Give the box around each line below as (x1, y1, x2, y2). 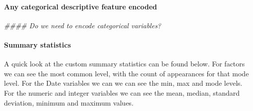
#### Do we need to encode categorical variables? (4, 20, 161, 30)
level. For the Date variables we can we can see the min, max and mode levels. (4, 78, 243, 88)
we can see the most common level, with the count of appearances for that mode (4, 68, 249, 78)
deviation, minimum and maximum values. (4, 97, 134, 108)
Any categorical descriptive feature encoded (4, 1, 157, 11)
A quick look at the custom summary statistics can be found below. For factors (4, 58, 245, 69)
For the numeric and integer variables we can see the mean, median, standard (4, 87, 240, 98)
